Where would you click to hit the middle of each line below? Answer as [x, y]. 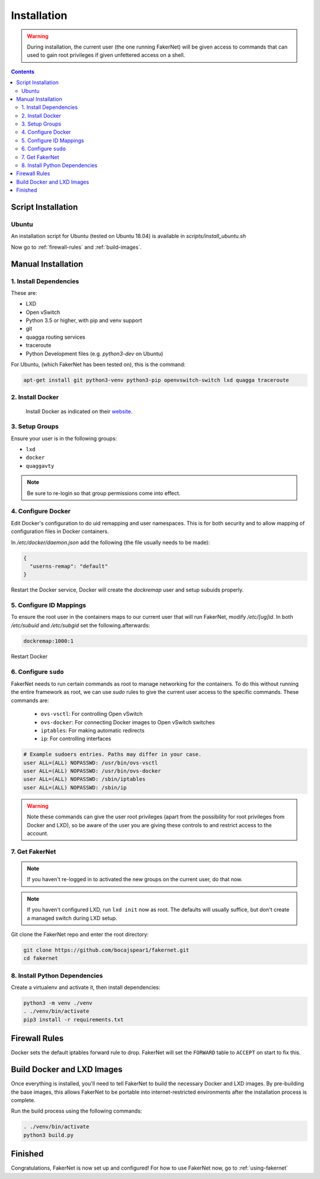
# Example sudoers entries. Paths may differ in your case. [113, 754]
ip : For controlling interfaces [76, 739]
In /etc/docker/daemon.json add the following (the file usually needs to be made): [111, 542]
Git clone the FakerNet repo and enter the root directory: [80, 934]
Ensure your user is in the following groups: [64, 438]
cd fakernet [41, 958]
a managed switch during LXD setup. [72, 918]
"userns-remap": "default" [69, 566]
